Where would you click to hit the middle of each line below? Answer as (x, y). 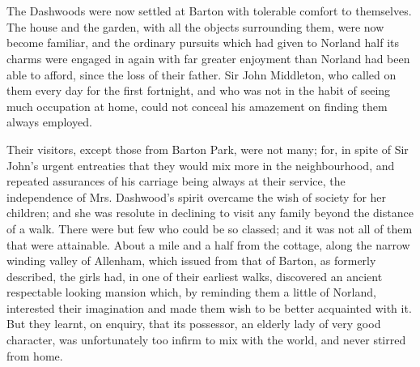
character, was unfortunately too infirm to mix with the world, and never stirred (206, 340)
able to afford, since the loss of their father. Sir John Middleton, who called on (202, 74)
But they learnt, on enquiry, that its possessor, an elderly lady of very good (194, 324)
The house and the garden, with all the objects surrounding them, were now (195, 26)
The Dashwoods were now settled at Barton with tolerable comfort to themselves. (209, 11)
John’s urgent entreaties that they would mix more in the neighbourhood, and (201, 165)
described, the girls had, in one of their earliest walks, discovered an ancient (195, 276)
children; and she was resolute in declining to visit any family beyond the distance (210, 213)
